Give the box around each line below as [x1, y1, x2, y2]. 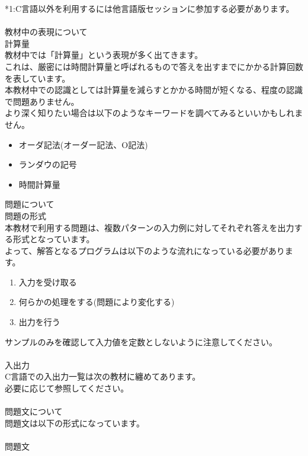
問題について [5, 198, 54, 210]
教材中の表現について [5, 25, 88, 38]
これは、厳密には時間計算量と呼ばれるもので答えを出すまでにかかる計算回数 [5, 60, 303, 72]
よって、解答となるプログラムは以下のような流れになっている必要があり [5, 244, 285, 256]
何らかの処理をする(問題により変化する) [18, 296, 175, 308]
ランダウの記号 [18, 158, 77, 171]
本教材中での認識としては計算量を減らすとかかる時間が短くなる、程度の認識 [5, 84, 303, 96]
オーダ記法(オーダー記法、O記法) [18, 138, 148, 150]
